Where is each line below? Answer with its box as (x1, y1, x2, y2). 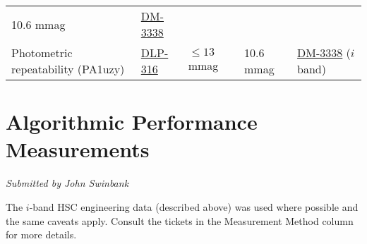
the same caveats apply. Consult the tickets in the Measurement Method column (6, 213, 354, 228)
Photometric (11, 44, 73, 61)
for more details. (6, 227, 77, 242)
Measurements (6, 135, 150, 164)
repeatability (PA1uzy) (11, 61, 125, 77)
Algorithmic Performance (6, 107, 258, 136)
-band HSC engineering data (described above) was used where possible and (29, 199, 359, 214)
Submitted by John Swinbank (6, 176, 129, 190)
